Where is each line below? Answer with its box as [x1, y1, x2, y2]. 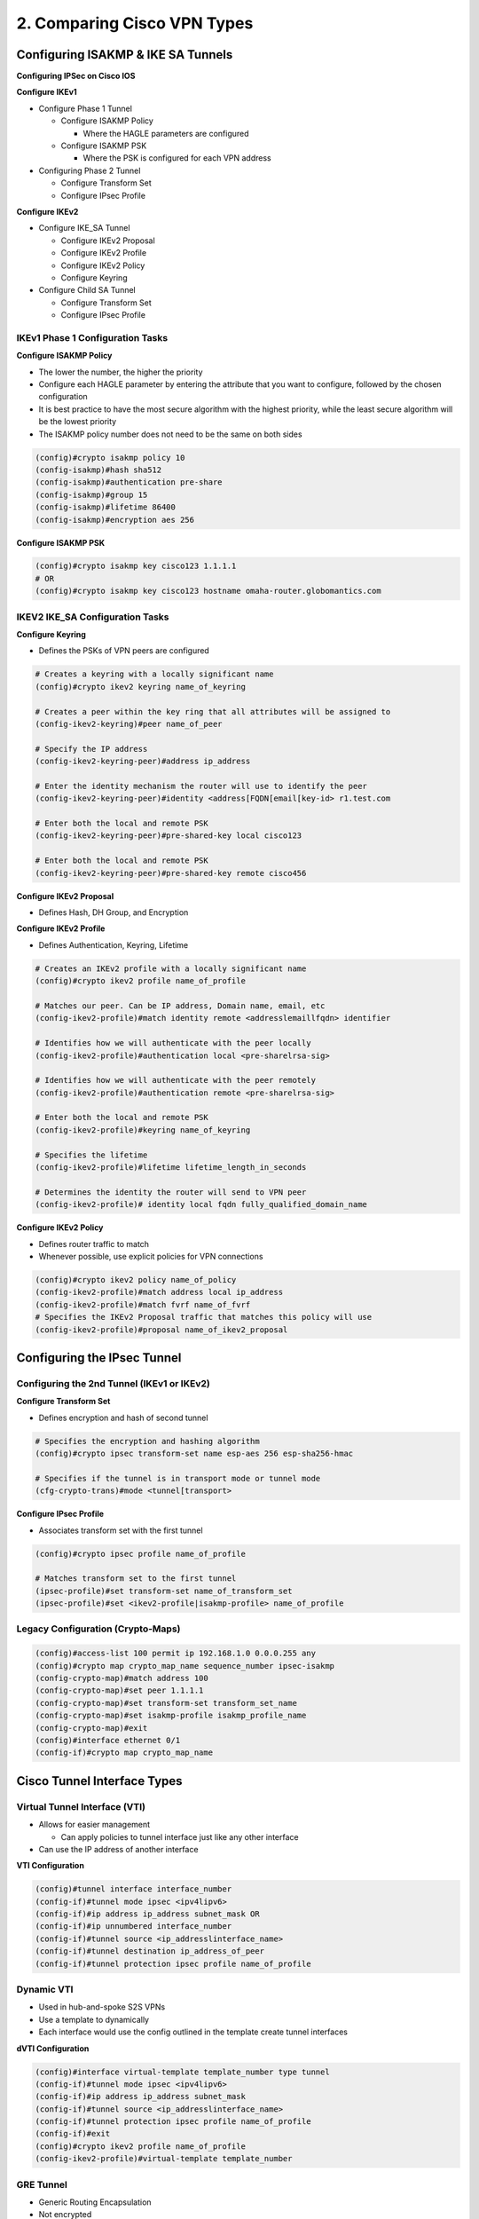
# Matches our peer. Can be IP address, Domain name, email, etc [35, 1000, 326, 1011]
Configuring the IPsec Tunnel [16, 1350, 182, 1365]
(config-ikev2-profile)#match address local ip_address [35, 1287, 284, 1298]
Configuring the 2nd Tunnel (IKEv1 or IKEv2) [16, 1377, 210, 1389]
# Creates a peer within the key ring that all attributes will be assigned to [35, 707, 391, 716]
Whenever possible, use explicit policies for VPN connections [38, 1251, 263, 1261]
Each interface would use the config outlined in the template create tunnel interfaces [38, 2026, 348, 2037]
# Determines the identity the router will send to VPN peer [35, 1187, 307, 1197]
